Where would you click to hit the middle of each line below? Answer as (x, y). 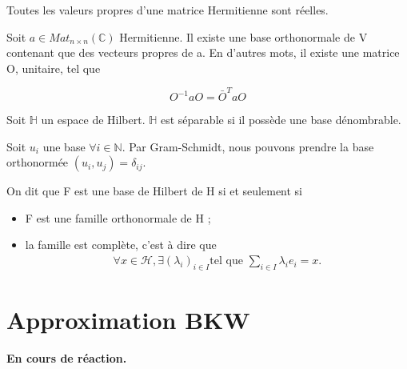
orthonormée (38, 162)
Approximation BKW (128, 320)
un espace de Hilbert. (93, 120)
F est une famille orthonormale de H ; (118, 217)
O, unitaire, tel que (54, 68)
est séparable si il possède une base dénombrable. (281, 120)
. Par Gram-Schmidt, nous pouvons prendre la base (248, 146)
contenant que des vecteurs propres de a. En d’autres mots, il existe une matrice (203, 52)
